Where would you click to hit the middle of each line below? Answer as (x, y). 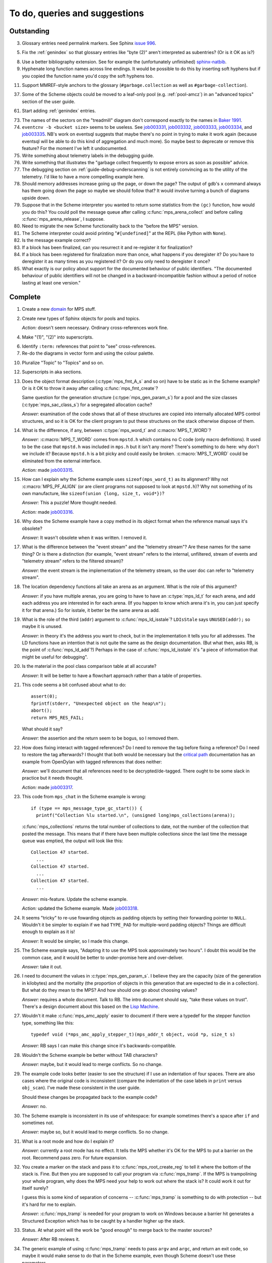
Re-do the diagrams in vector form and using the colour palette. (88, 353)
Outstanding (29, 31)
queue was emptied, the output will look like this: (73, 841)
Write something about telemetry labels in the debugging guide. (88, 155)
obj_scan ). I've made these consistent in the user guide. (81, 1088)
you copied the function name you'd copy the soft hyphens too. (88, 76)
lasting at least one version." (51, 282)
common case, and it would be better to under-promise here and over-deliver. (103, 957)
